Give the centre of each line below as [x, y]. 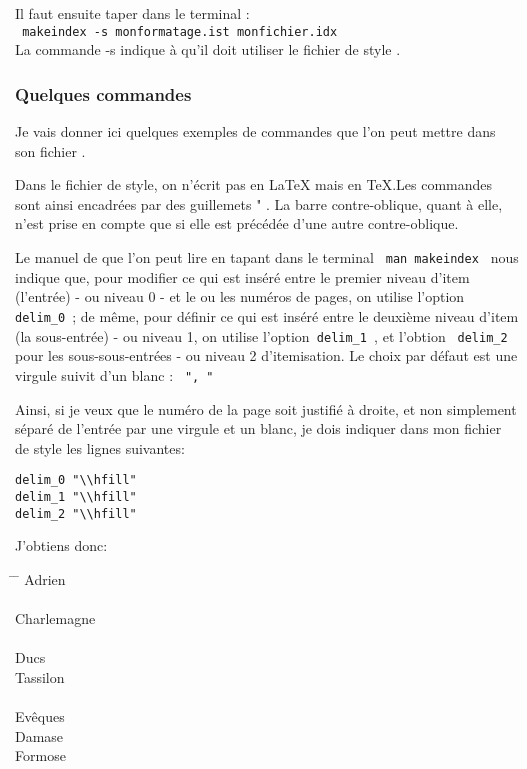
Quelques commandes [103, 93]
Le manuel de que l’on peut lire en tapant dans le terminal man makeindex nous [267, 257]
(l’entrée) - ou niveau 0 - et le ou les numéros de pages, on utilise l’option [240, 296]
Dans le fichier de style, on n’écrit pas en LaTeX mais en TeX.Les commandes [254, 184]
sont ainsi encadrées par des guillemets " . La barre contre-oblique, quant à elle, [259, 203]
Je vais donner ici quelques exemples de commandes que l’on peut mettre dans [255, 131]
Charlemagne [55, 618]
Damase [39, 735]
